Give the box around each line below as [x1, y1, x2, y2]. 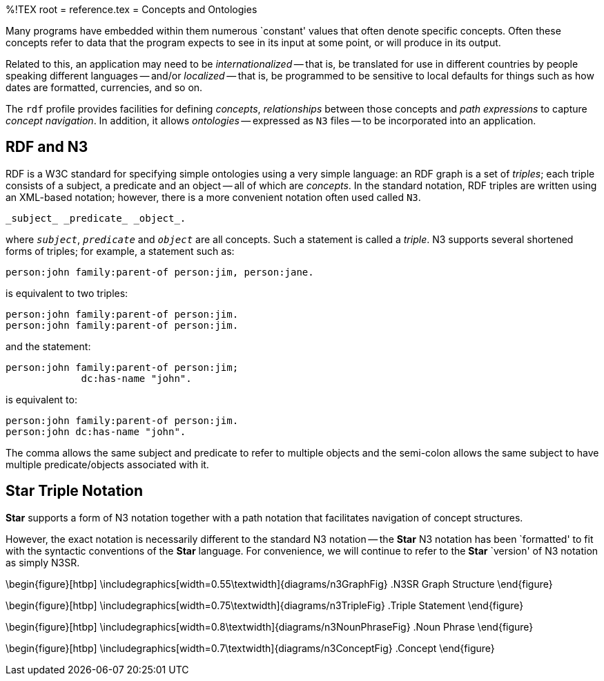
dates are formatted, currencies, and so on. [6, 81, 203, 93]
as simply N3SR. [6, 556, 80, 568]
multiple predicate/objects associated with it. [6, 458, 209, 470]
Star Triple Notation [6, 482, 144, 500]
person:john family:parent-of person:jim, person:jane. [6, 266, 314, 278]
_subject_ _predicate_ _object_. [6, 212, 186, 224]
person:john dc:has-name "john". [6, 425, 186, 437]
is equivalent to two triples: [6, 287, 128, 299]
